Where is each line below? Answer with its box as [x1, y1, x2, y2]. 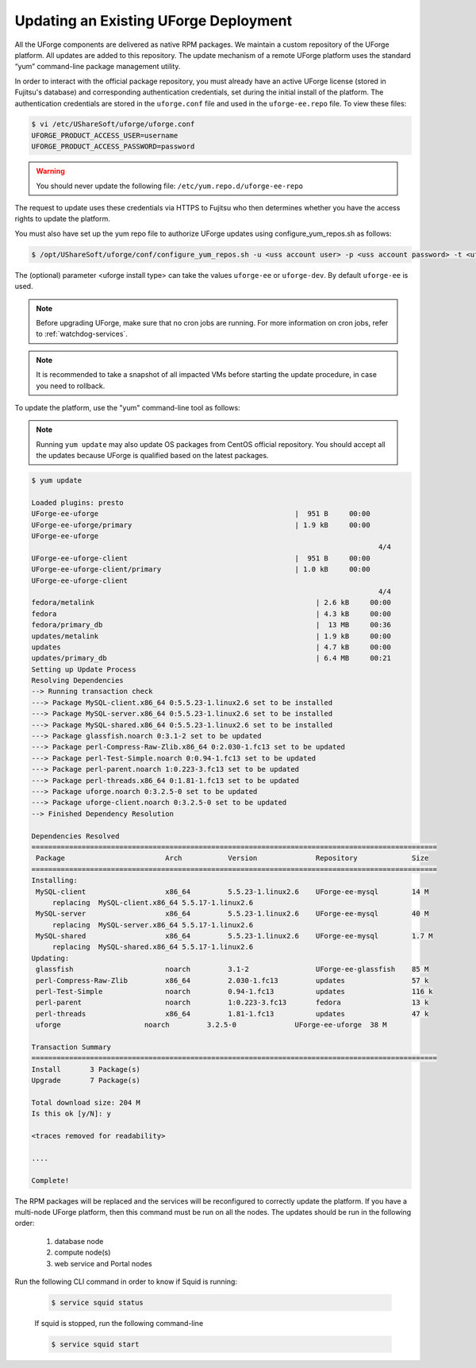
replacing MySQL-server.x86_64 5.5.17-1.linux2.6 [52, 920, 254, 929]
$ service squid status [51, 1298, 144, 1307]
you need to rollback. [36, 381, 106, 391]
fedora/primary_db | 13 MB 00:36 [31, 620, 392, 630]
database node [54, 1236, 104, 1246]
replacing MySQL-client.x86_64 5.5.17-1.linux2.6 [52, 898, 254, 907]
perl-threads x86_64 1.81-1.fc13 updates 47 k [36, 1009, 429, 1018]
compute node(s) [54, 1247, 111, 1258]
